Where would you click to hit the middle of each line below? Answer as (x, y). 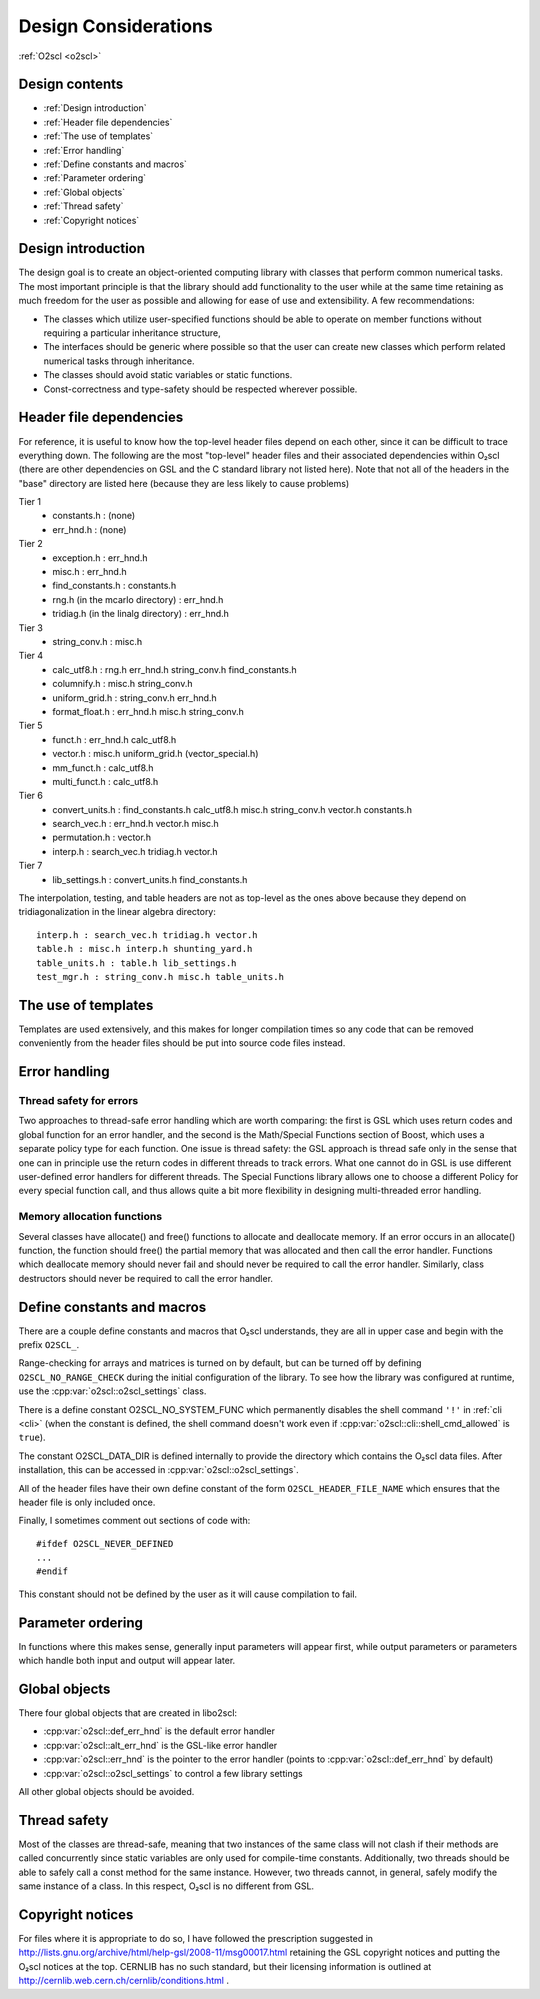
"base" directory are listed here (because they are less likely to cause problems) (184, 483)
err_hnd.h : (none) (89, 529)
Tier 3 (31, 627)
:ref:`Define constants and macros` (115, 164)
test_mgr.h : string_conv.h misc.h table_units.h (160, 976)
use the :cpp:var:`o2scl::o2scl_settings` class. (112, 1391)
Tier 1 (30, 502)
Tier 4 (31, 656)
